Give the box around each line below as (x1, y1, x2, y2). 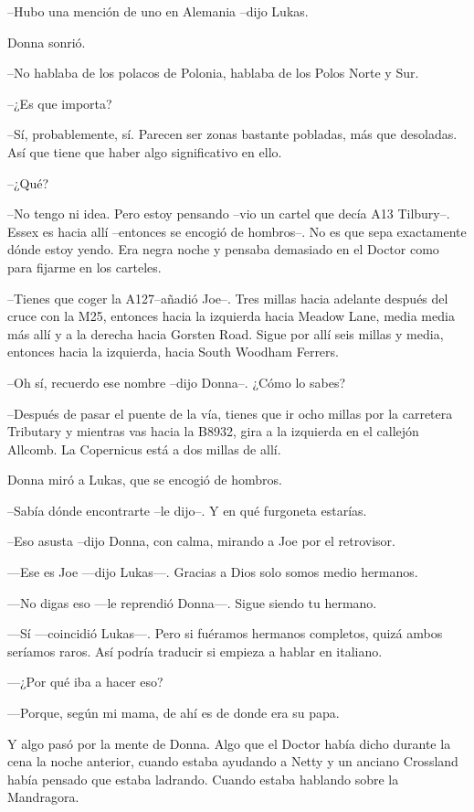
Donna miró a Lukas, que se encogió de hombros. (7, 470, 282, 489)
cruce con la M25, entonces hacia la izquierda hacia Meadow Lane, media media (7, 306, 455, 326)
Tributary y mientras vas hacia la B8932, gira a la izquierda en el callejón (7, 422, 419, 441)
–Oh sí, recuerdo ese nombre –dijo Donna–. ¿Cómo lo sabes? (7, 372, 346, 391)
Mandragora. (7, 787, 79, 807)
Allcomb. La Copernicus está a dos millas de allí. (7, 439, 281, 458)
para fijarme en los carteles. (7, 257, 162, 276)
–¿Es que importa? (7, 93, 112, 112)
